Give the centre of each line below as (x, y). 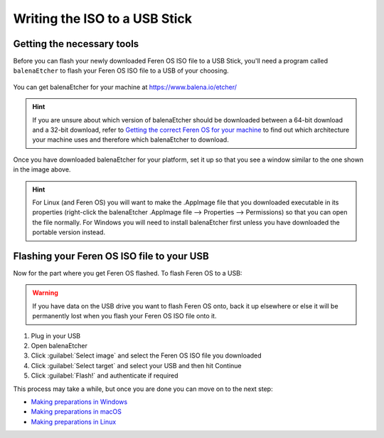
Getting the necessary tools (76, 44)
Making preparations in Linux (74, 422)
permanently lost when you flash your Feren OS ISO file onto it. (124, 316)
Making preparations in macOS (76, 412)
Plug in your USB (56, 335)
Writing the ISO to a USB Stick (102, 19)
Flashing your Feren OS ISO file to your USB (111, 256)
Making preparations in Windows (79, 402)
